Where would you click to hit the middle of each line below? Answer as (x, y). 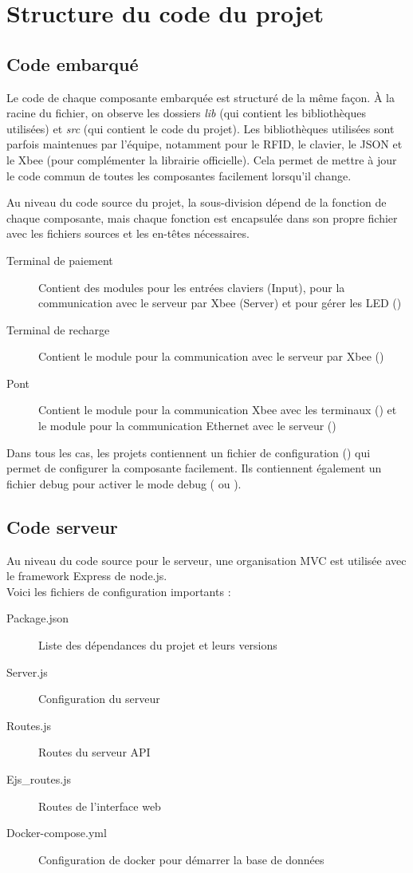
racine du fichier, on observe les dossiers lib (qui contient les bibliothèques (186, 113)
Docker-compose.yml (57, 833)
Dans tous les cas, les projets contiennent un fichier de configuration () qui (189, 452)
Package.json (38, 618)
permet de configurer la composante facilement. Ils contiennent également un (194, 468)
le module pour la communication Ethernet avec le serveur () (187, 426)
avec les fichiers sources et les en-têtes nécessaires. (128, 233)
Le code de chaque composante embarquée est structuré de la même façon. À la (201, 97)
